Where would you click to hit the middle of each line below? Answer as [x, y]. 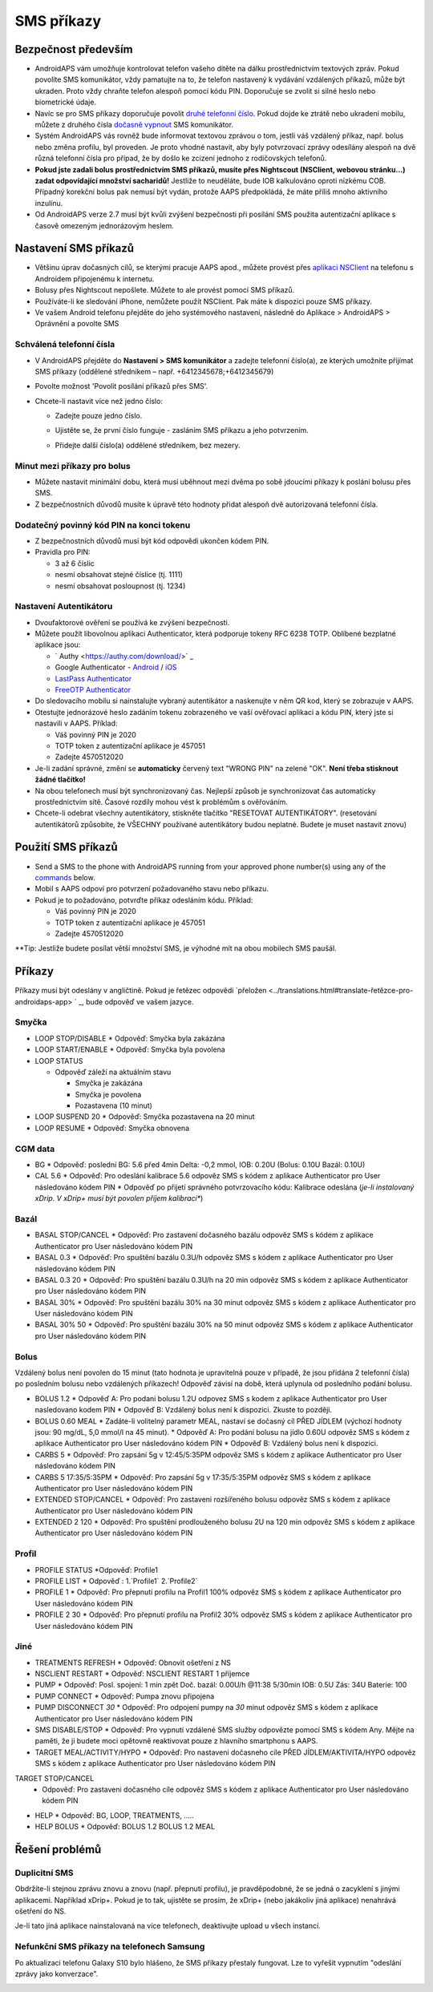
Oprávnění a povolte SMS [77, 324]
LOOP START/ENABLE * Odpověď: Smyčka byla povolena [130, 1049]
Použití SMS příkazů [66, 847]
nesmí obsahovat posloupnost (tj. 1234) [120, 586]
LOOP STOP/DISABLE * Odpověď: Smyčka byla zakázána [130, 1038]
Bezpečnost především [74, 49]
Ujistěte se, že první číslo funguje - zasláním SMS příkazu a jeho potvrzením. [182, 430]
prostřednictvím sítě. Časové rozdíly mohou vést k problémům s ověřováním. [162, 802]
